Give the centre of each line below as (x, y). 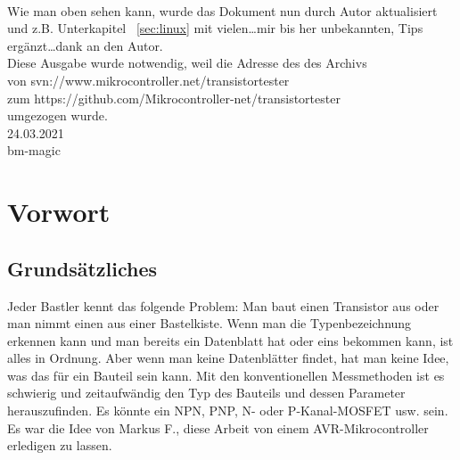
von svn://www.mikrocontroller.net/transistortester (148, 80)
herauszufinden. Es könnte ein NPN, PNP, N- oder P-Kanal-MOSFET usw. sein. (228, 411)
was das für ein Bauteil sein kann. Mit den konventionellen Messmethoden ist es (226, 375)
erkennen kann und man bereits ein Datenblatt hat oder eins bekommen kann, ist (230, 340)
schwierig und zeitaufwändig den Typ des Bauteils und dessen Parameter (206, 393)
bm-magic (34, 150)
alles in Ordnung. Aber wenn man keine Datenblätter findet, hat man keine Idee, (228, 358)
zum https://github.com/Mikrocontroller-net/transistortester (174, 98)
